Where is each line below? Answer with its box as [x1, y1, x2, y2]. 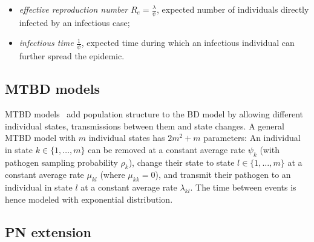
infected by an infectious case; [19, 16, 130, 28]
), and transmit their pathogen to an [155, 168, 291, 181]
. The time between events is [190, 181, 296, 194]
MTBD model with [5, 131, 76, 144]
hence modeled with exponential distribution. [5, 192, 173, 205]
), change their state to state [128, 155, 235, 168]
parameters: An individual [203, 131, 301, 144]
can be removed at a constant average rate [88, 143, 246, 155]
